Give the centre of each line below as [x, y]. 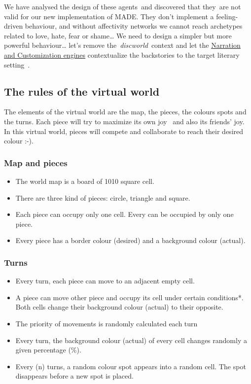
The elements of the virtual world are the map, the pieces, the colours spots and [125, 112]
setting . [17, 64]
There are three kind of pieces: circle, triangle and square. [103, 197]
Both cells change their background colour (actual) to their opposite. [119, 307]
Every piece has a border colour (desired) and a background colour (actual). [130, 240]
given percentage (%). [48, 350]
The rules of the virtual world [82, 91]
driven [14, 26]
